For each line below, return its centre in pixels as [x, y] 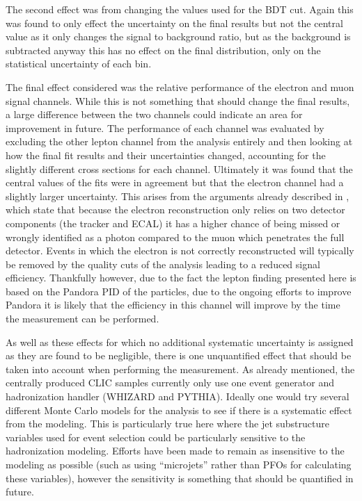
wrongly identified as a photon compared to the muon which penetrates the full [175, 237]
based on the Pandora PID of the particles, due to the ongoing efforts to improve [179, 291]
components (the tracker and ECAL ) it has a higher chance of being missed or [173, 223]
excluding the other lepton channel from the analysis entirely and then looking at [179, 141]
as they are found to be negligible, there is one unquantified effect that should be [179, 355]
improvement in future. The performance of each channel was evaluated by [165, 128]
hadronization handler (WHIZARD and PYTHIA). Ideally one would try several [178, 396]
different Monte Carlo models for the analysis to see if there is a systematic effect [179, 410]
